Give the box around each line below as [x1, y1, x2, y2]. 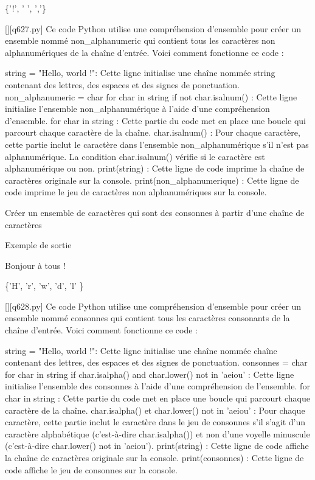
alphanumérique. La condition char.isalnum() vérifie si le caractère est [5, 150, 265, 162]
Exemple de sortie [5, 238, 72, 251]
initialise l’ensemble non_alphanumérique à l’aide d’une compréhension [5, 102, 270, 115]
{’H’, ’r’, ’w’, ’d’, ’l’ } [5, 279, 84, 292]
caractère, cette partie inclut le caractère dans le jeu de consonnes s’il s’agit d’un [5, 416, 306, 428]
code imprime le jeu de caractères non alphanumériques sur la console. [5, 186, 267, 198]
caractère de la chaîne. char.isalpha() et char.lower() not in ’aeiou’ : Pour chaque [5, 403, 305, 416]
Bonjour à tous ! [5, 259, 66, 271]
